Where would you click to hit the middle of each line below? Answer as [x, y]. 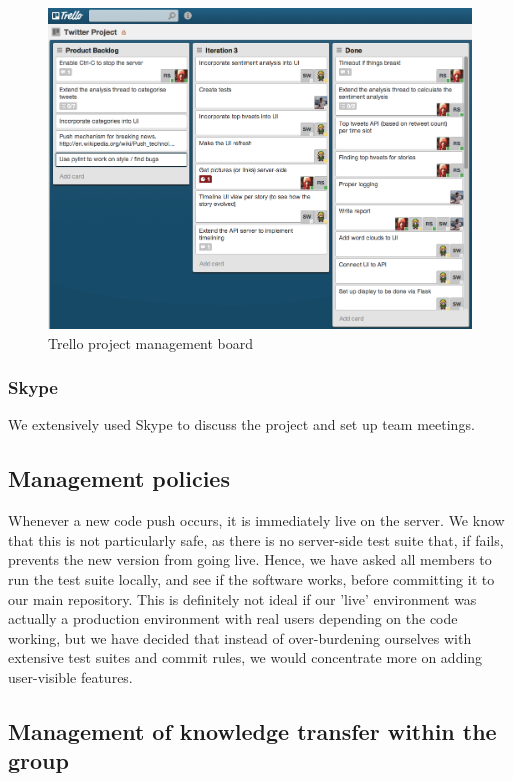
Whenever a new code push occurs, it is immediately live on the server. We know [256, 520]
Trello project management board [151, 342]
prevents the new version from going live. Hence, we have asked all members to [250, 559]
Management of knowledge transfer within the [252, 730]
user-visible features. [70, 676]
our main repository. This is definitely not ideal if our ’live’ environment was [242, 598]
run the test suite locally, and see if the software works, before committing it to [251, 579]
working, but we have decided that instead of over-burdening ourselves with [240, 637]
